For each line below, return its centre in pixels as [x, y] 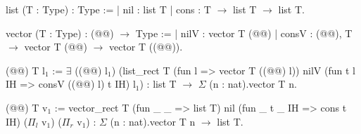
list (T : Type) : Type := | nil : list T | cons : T [108, 9]
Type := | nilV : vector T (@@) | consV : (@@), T [244, 33]
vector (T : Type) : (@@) [60, 33]
